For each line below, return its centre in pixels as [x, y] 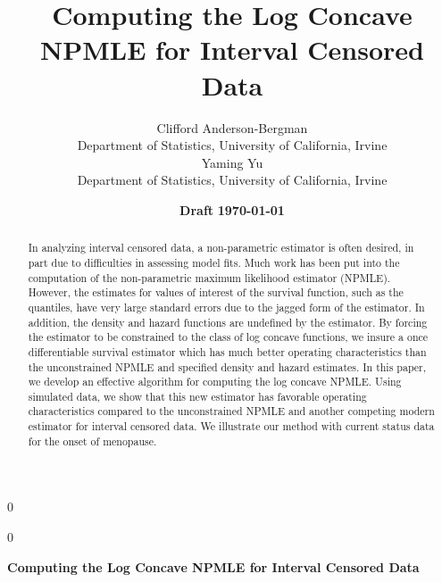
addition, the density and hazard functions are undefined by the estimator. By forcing [228, 322]
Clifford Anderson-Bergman [232, 127]
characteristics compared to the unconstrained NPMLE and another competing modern [231, 411]
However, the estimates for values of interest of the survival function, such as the [216, 292]
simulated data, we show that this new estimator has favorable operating [197, 396]
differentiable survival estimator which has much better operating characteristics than [227, 351]
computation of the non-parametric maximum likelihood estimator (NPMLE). [209, 277]
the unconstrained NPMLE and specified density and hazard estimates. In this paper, [227, 366]
